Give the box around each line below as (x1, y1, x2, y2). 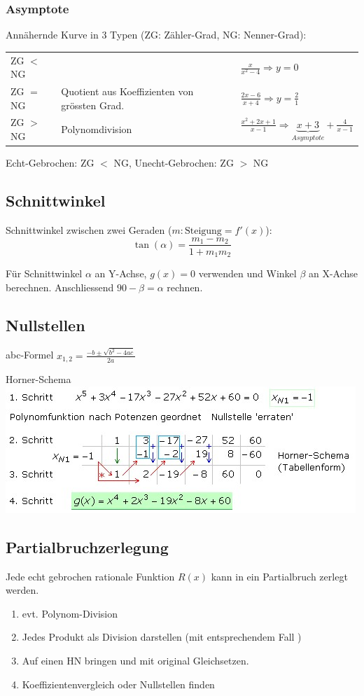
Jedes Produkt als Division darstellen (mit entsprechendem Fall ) (22, 629, 302, 644)
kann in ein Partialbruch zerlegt (211, 569, 348, 583)
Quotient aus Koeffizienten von (61, 84, 194, 98)
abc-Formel (6, 347, 54, 362)
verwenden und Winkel (198, 266, 297, 281)
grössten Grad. (61, 97, 125, 112)
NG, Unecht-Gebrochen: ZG (113, 155, 234, 170)
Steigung (184, 225, 222, 236)
